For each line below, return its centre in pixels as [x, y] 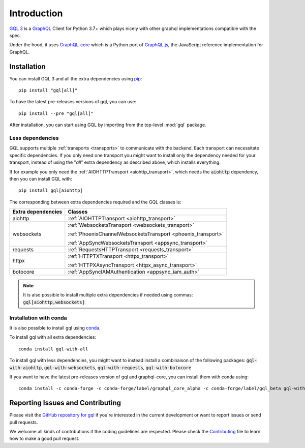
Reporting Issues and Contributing [65, 403]
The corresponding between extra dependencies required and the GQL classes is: [95, 202]
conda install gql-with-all [53, 349]
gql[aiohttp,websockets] [54, 302]
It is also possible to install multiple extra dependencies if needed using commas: [108, 295]
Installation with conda [38, 318]
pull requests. [24, 422]
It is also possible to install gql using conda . [55, 327]
